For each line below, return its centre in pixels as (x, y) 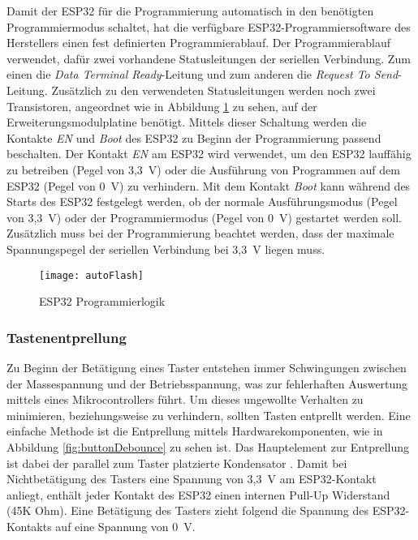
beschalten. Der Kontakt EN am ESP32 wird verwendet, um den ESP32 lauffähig (209, 154)
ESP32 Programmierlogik (102, 301)
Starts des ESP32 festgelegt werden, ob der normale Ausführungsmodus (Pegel (202, 201)
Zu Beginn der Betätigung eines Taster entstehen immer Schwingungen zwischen (207, 367)
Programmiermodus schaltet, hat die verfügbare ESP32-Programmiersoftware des (209, 26)
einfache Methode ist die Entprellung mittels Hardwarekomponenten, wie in (195, 431)
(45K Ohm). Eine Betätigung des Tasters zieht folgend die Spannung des (188, 510)
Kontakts (29, 526)
